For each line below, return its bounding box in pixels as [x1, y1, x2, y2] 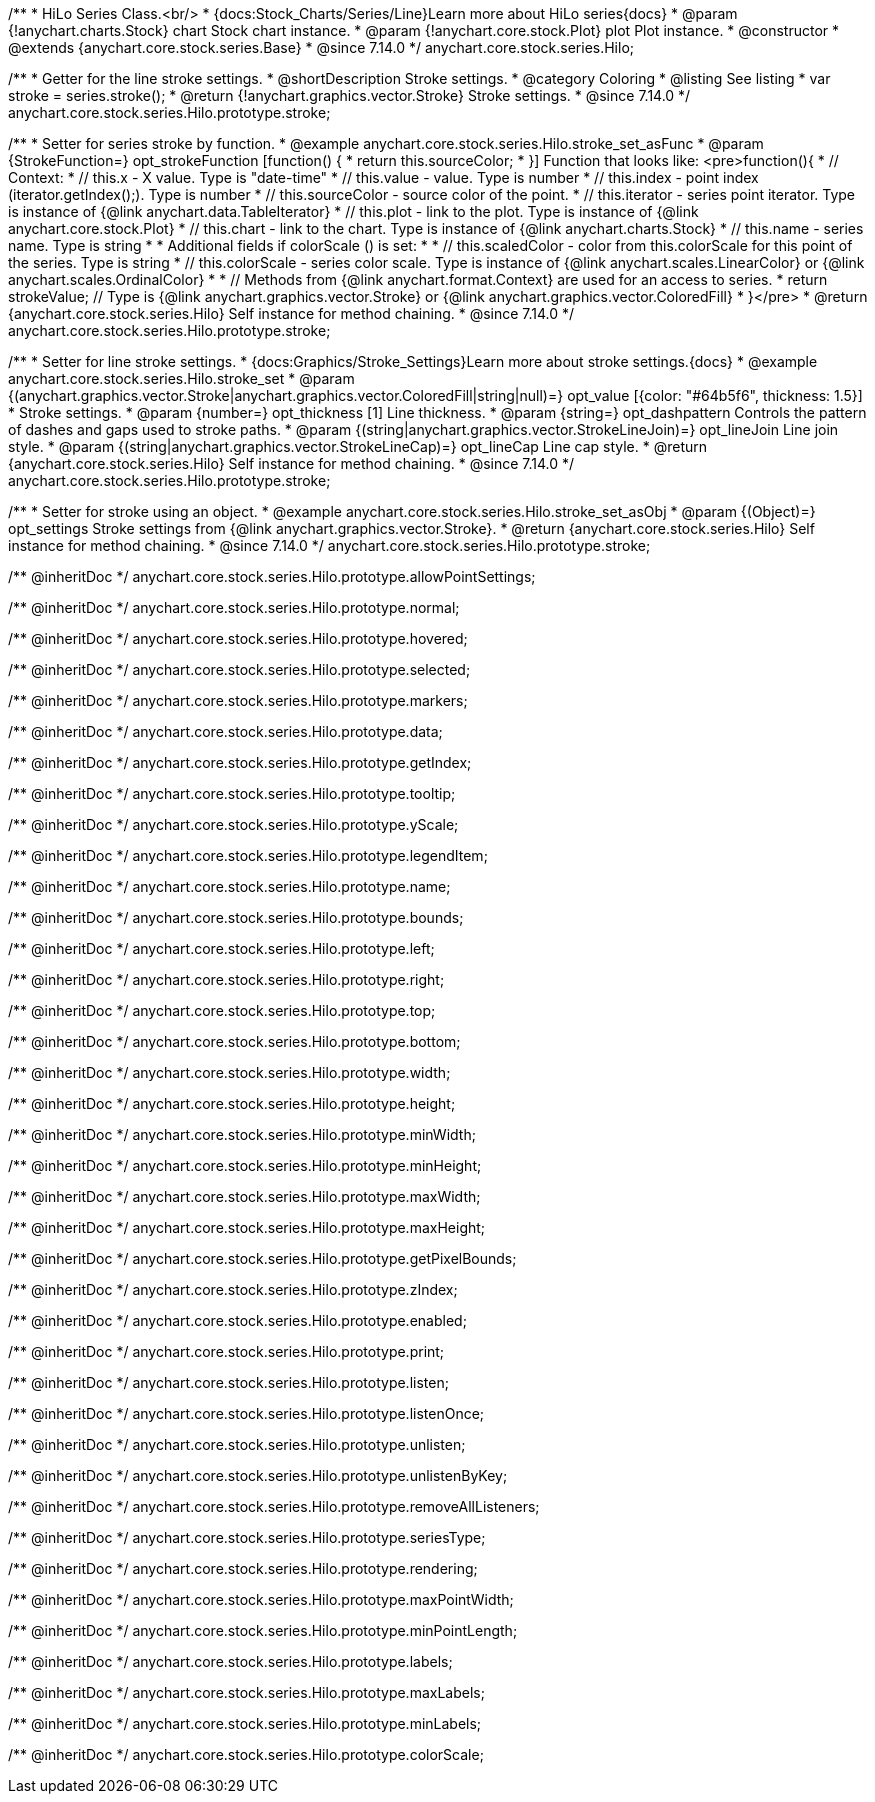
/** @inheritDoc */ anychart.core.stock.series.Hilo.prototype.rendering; [8, 1560, 478, 1577]
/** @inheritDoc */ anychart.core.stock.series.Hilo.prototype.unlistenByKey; [8, 1467, 508, 1484]
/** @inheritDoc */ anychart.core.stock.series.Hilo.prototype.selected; [8, 661, 471, 678]
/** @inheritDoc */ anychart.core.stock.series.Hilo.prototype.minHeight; [8, 1157, 482, 1174]
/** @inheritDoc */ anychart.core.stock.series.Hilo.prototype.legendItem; [8, 847, 488, 864]
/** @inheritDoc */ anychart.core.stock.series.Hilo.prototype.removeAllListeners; [8, 1498, 540, 1515]
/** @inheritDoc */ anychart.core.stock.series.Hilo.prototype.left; [8, 940, 435, 957]
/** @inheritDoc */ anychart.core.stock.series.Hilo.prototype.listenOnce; [8, 1405, 485, 1422]
